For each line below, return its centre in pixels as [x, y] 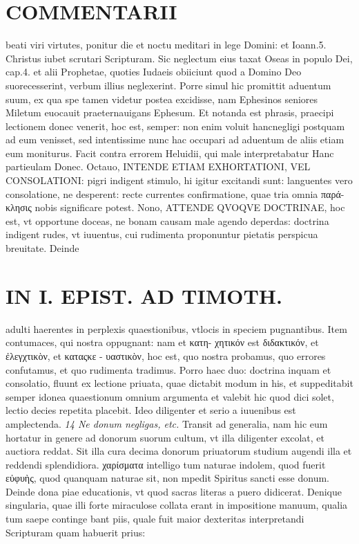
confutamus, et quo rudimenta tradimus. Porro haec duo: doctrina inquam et [168, 369]
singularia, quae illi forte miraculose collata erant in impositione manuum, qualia [177, 505]
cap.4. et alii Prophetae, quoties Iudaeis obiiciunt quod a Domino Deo [154, 72]
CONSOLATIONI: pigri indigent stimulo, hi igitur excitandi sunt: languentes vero [179, 180]
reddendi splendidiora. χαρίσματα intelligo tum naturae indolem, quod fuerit [166, 464]
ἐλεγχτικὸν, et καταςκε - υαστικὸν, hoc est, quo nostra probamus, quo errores [166, 355]
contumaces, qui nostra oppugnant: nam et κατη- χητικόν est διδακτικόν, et [162, 342]
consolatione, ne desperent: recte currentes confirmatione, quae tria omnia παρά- [175, 193]
